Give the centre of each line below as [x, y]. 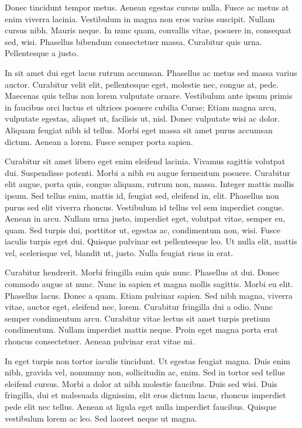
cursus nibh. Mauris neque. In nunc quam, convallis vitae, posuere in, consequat [148, 30]
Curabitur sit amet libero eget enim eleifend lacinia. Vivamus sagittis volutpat [145, 161]
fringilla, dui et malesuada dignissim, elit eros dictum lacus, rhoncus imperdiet [145, 395]
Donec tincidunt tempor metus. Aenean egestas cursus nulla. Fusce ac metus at [147, 7]
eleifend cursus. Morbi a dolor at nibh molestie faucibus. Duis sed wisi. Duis [141, 383]
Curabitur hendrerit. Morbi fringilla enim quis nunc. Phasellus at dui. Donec [142, 272]
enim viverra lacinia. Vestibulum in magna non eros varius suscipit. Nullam [140, 18]
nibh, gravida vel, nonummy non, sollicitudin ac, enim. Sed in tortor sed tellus [145, 372]
